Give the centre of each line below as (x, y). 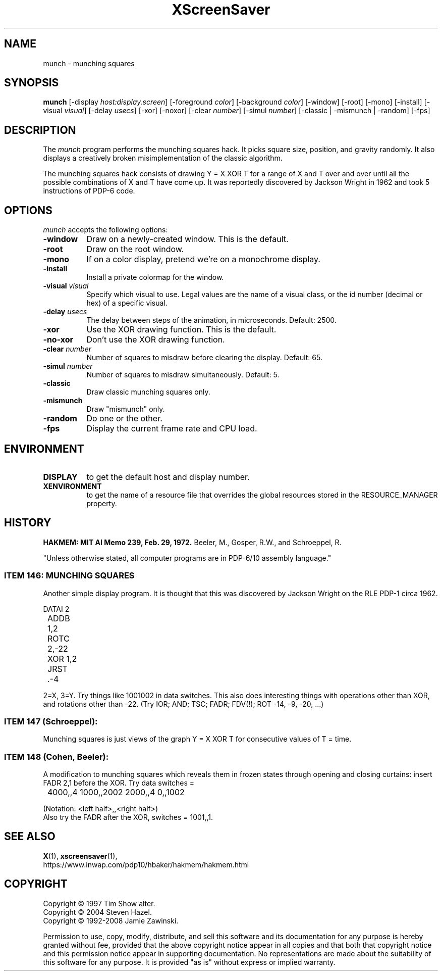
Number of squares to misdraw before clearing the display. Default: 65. (204, 358)
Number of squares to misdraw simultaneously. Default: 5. (183, 375)
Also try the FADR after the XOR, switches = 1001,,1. (128, 817)
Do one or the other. (124, 419)
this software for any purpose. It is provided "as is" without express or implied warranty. (189, 962)
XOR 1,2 (62, 659)
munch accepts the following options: (105, 230)
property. (102, 503)
